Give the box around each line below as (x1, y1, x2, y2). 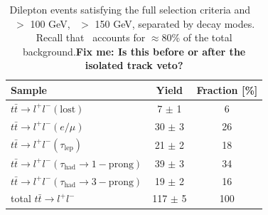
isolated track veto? (85, 58, 183, 73)
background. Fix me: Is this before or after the (23, 43, 246, 58)
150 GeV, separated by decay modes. (95, 16, 255, 31)
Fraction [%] (196, 82, 258, 97)
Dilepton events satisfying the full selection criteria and (9, 2, 251, 16)
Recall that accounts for (36, 30, 146, 45)
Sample (11, 82, 47, 97)
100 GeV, (30, 16, 70, 31)
